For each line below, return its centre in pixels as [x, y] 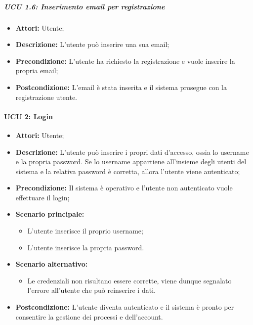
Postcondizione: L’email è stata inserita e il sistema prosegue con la [121, 87]
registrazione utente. [46, 97]
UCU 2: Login [28, 116]
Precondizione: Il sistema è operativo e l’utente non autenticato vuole [124, 188]
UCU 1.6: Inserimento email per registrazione [84, 6]
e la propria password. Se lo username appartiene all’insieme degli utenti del [131, 162]
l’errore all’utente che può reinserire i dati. [91, 290]
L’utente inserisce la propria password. [86, 247]
